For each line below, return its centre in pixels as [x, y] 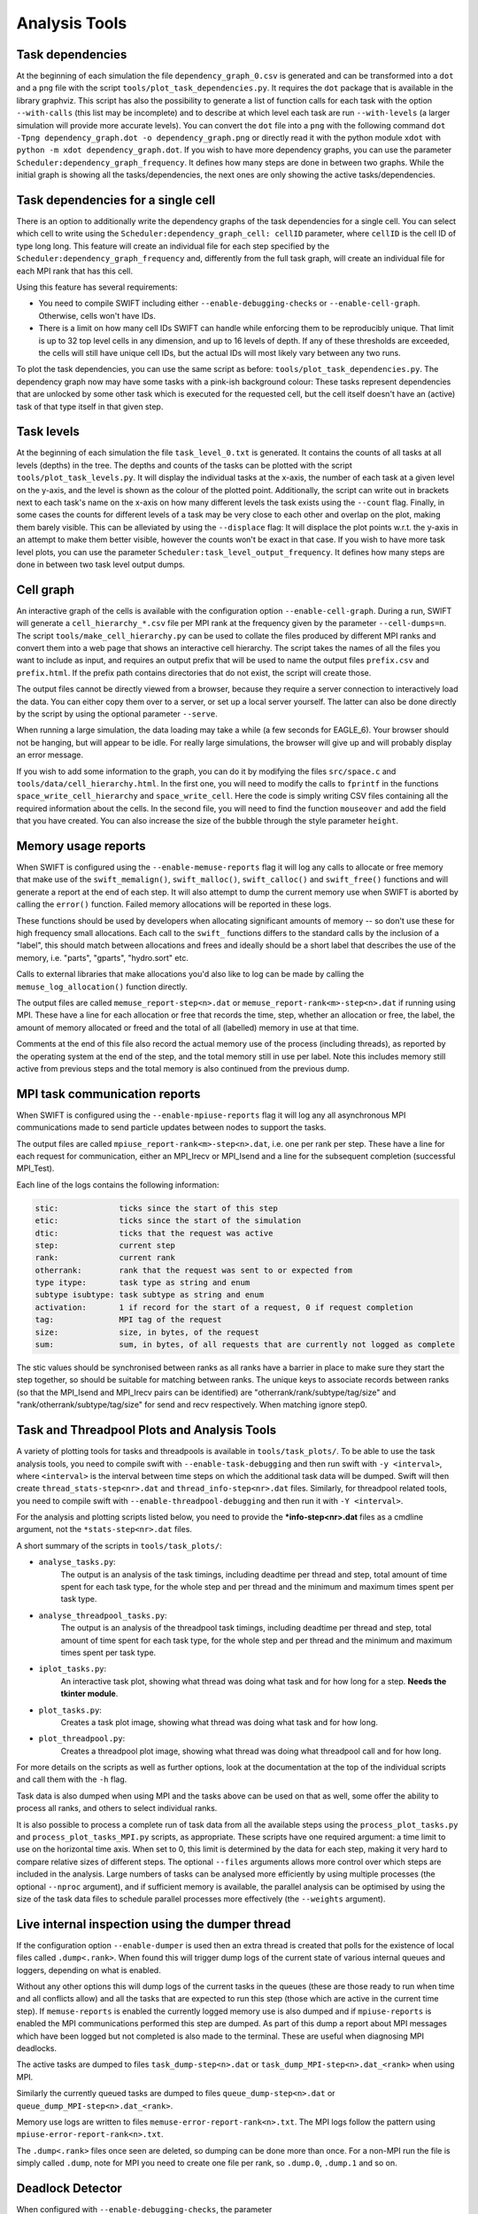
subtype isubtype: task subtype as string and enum [150, 1295]
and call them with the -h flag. [72, 1779]
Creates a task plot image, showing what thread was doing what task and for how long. [219, 1722]
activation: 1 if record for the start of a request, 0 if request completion [224, 1307]
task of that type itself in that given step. [90, 406]
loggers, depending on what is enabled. [89, 1970]
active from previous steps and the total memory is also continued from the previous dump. [183, 1068]
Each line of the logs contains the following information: [118, 1184]
